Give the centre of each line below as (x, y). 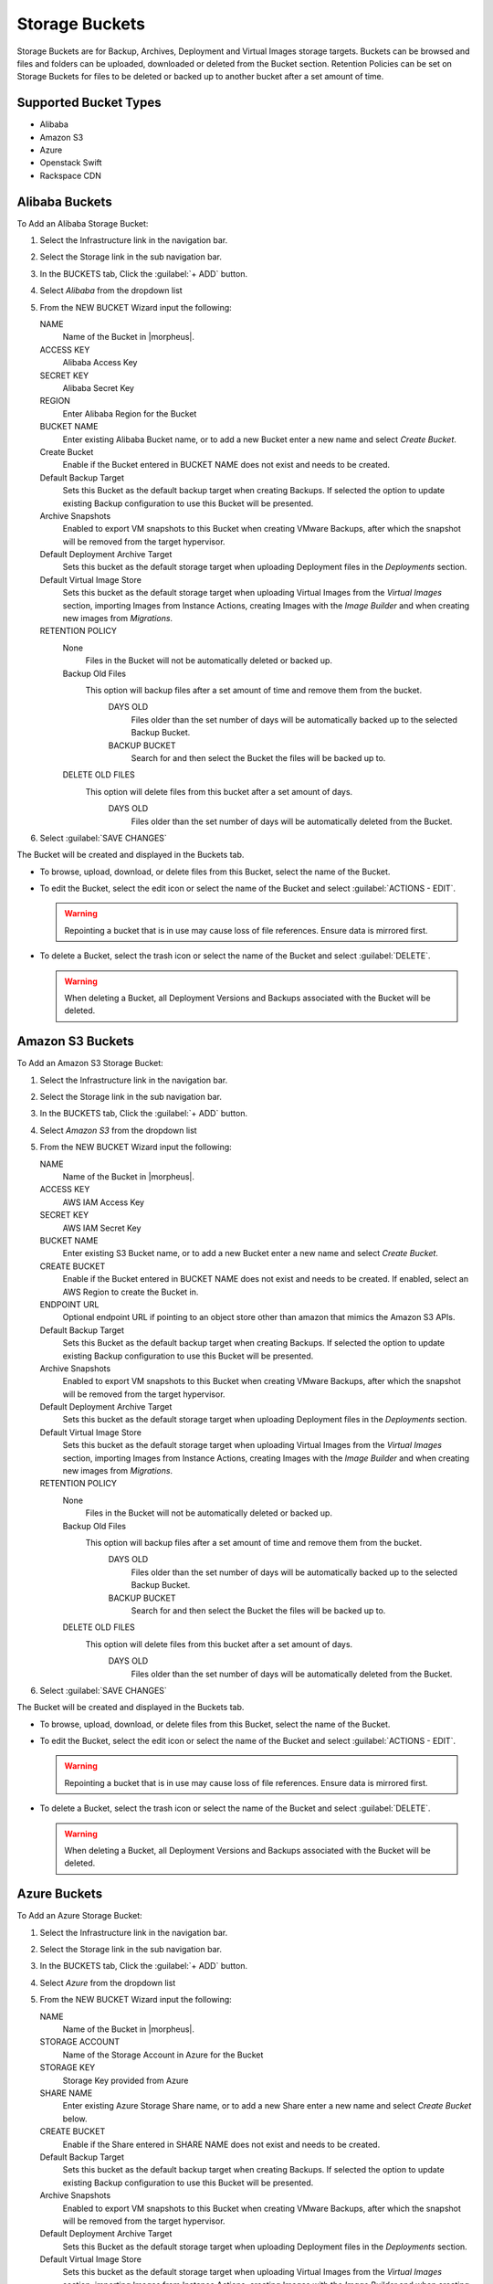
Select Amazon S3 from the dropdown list (118, 1130)
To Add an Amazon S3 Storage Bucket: (90, 1063)
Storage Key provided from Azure (126, 2080)
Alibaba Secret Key (98, 388)
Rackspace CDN (71, 175)
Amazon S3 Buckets (75, 1042)
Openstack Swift (71, 163)
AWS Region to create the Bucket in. (131, 1292)
